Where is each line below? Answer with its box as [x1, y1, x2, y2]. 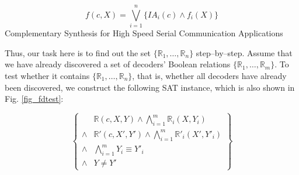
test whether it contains [5, 69, 90, 81]
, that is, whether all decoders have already [132, 69, 287, 81]
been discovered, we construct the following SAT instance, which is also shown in [5, 81, 295, 93]
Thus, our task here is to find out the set [5, 46, 151, 59]
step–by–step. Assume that [196, 46, 293, 59]
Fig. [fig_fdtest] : [5, 92, 64, 105]
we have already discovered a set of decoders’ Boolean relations [5, 58, 231, 70]
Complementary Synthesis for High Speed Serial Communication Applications [5, 27, 283, 39]
